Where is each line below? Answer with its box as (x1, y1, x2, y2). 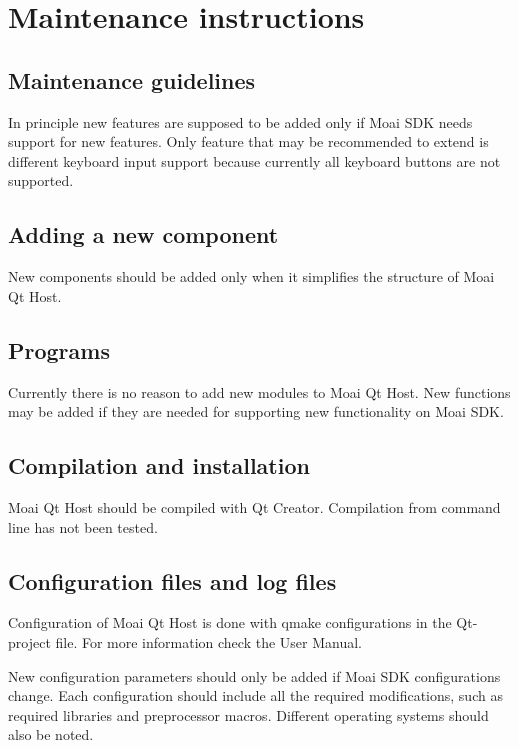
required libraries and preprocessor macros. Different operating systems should (8, 704, 489, 725)
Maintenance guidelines (8, 64, 256, 95)
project (8, 631, 51, 652)
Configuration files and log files (8, 565, 337, 596)
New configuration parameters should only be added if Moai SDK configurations (8, 665, 501, 686)
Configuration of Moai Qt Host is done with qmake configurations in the (8, 612, 452, 633)
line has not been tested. (8, 516, 158, 537)
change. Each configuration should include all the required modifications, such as (8, 685, 503, 706)
